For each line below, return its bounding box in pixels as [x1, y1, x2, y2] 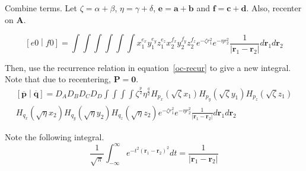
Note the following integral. [5, 130, 104, 143]
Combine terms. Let [5, 2, 78, 14]
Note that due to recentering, [5, 73, 111, 85]
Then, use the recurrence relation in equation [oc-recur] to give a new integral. [5, 61, 291, 73]
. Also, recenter [246, 2, 302, 14]
